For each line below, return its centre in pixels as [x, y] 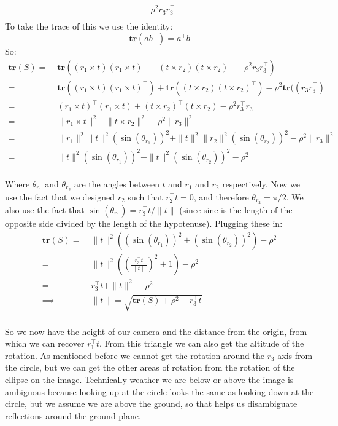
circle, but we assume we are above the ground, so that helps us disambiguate [151, 404]
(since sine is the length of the [236, 209]
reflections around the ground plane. [73, 415]
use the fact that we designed [60, 196]
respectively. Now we [261, 183]
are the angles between [117, 183]
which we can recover [45, 343]
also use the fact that [45, 209]
